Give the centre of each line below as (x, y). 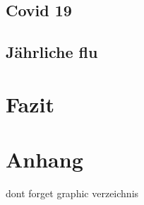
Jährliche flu (52, 52)
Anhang (44, 159)
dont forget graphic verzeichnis (72, 193)
